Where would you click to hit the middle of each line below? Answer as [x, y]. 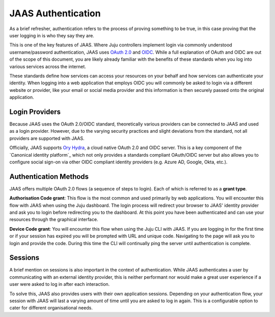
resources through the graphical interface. [54, 220]
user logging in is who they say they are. [52, 35]
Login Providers [35, 112]
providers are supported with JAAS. [47, 138]
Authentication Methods [49, 176]
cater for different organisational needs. [51, 308]
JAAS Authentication [55, 13]
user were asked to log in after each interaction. [60, 284]
